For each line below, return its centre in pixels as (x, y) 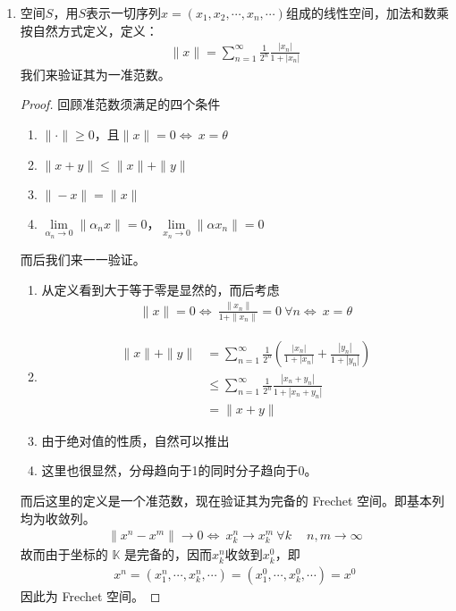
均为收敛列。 (58, 518)
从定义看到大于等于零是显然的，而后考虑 (160, 289)
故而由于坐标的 (64, 554)
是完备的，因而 (169, 554)
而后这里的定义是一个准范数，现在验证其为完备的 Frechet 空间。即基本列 (232, 500)
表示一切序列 (123, 13)
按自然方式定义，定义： (89, 30)
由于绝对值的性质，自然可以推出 (135, 440)
